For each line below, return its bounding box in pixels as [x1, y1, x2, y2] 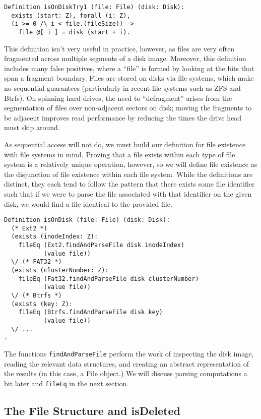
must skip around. [4, 122, 60, 133]
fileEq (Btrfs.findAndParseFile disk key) [18, 309, 163, 316]
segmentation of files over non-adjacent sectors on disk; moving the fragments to [4, 102, 252, 113]
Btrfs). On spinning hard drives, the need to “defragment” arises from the [4, 92, 232, 103]
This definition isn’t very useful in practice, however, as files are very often [4, 43, 235, 53]
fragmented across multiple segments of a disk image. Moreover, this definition [4, 53, 246, 64]
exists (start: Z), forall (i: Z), [11, 12, 130, 19]
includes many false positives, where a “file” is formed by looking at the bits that [4, 63, 254, 73]
